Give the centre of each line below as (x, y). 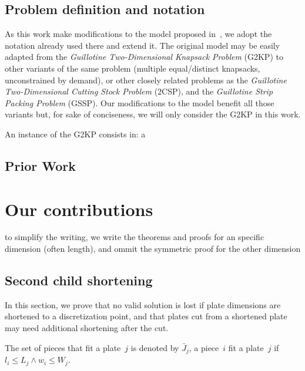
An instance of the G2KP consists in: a (75, 134)
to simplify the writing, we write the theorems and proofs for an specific (135, 237)
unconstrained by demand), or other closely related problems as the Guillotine (146, 80)
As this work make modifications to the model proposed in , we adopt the (138, 34)
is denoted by (155, 347)
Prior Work (40, 165)
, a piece (204, 347)
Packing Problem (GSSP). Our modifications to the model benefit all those (140, 102)
